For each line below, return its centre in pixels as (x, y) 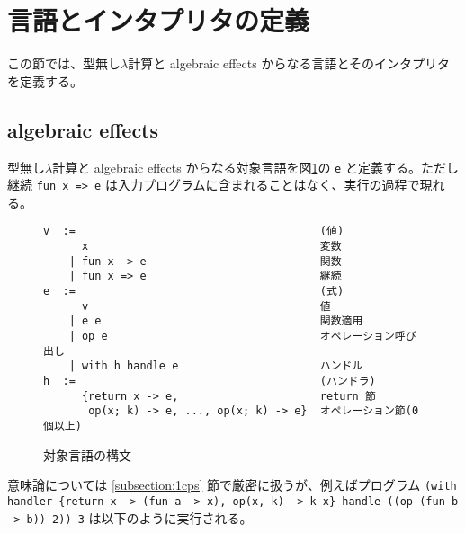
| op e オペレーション (232, 337)
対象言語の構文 (87, 454)
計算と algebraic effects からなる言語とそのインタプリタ (289, 63)
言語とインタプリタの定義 (159, 20)
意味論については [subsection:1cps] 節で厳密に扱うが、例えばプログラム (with (232, 485)
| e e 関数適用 (216, 321)
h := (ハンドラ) (210, 381)
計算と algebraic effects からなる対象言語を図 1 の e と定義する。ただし (255, 167)
